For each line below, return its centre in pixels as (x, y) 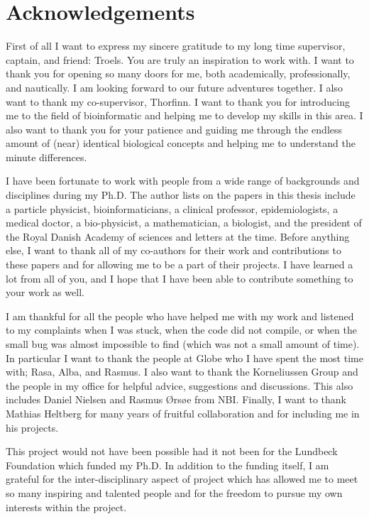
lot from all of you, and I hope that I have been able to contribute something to (180, 278)
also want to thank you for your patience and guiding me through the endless (174, 129)
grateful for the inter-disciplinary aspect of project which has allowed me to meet (182, 479)
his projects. (32, 427)
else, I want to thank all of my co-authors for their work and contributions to (174, 250)
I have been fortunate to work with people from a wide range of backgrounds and (183, 181)
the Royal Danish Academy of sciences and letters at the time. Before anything (178, 236)
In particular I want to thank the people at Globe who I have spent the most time (184, 357)
